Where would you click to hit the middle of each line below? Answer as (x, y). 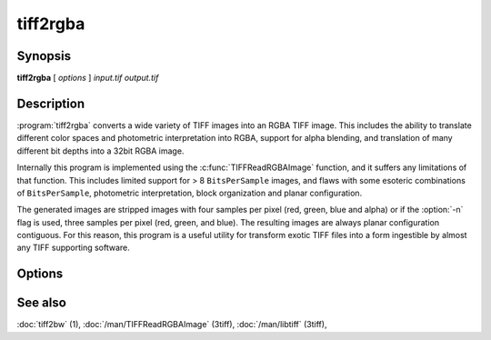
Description (51, 103)
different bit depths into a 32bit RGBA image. (100, 151)
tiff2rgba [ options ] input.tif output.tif (88, 78)
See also (42, 303)
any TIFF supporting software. (74, 248)
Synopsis (44, 56)
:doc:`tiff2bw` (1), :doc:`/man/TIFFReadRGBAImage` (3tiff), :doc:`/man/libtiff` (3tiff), (172, 325)
